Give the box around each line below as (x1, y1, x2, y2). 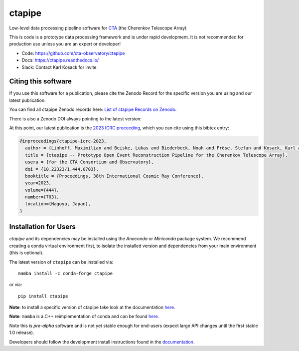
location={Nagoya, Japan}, (25, 201, 91, 207)
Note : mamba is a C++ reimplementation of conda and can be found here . (9, 314, 159, 320)
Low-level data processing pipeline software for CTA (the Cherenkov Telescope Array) (9, 25, 187, 31)
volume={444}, (25, 187, 60, 193)
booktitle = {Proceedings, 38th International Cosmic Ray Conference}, (25, 173, 204, 179)
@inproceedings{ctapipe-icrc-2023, (19, 138, 107, 144)
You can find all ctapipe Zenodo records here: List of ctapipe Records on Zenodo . (9, 106, 177, 112)
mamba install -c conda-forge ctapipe (18, 270, 113, 276)
